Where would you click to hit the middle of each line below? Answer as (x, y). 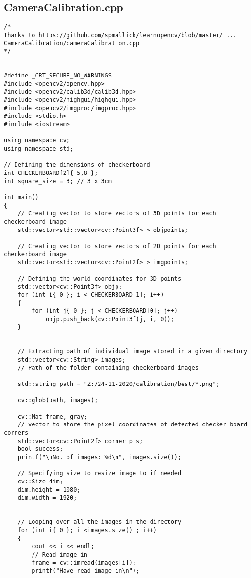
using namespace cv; (37, 141)
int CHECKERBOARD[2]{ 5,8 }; (51, 173)
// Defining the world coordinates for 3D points (100, 279)
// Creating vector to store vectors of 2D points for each (117, 246)
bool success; (40, 449)
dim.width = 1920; (47, 498)
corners (16, 433)
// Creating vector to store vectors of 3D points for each (117, 214)
